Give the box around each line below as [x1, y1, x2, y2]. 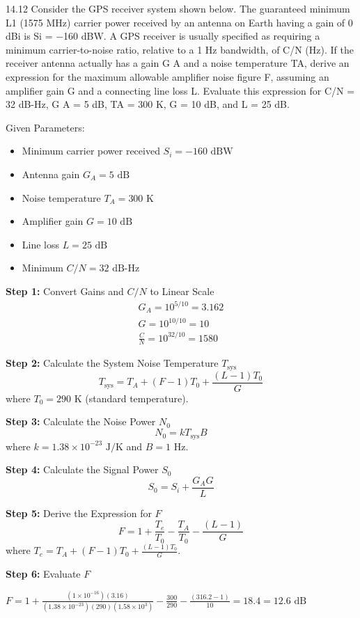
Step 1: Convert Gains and [6, 283, 124, 298]
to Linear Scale [150, 283, 214, 298]
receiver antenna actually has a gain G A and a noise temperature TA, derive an [6, 56, 350, 70]
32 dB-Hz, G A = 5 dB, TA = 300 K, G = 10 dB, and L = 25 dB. [6, 97, 290, 111]
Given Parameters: [6, 120, 85, 134]
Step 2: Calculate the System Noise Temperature [6, 356, 219, 370]
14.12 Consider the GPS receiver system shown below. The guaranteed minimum [6, 1, 350, 15]
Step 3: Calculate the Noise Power [6, 414, 156, 429]
